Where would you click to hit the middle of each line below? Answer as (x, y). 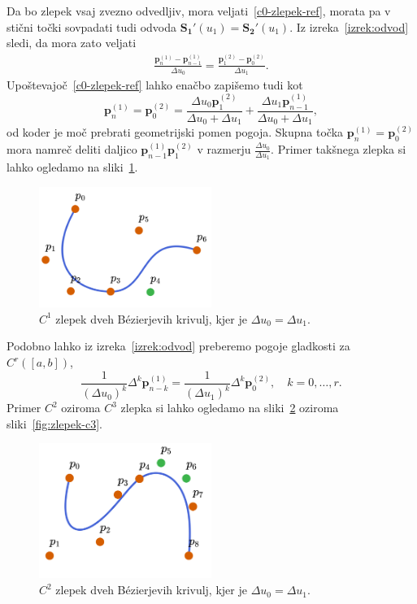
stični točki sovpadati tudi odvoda (92, 26)
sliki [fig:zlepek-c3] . (54, 423)
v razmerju (224, 149)
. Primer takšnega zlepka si (339, 149)
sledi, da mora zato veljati (72, 43)
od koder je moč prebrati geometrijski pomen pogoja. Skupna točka (175, 132)
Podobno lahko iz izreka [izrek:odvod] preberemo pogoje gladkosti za (178, 346)
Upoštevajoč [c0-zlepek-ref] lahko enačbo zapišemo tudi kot (155, 84)
